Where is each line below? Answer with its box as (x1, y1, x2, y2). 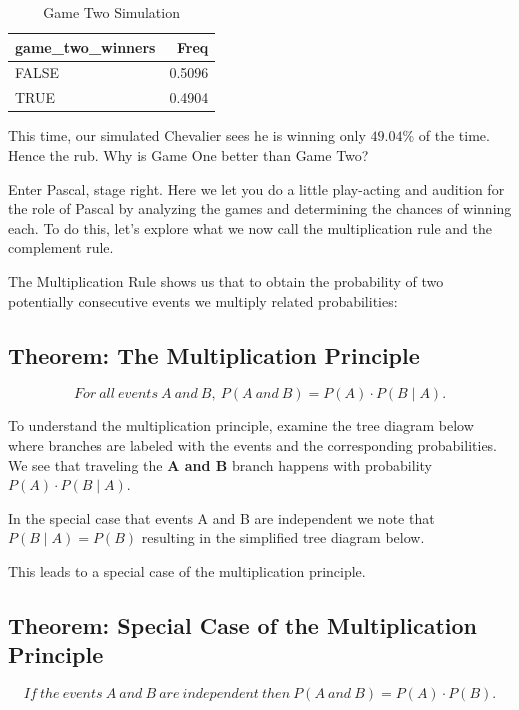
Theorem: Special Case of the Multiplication (8, 609, 477, 640)
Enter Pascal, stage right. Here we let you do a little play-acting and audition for (8, 178, 505, 199)
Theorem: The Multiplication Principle (8, 339, 420, 370)
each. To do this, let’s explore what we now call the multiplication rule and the (8, 217, 492, 238)
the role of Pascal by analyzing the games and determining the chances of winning (8, 198, 512, 219)
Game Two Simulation (43, 2, 180, 22)
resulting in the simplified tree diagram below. (141, 527, 425, 548)
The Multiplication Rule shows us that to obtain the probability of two (8, 270, 444, 291)
